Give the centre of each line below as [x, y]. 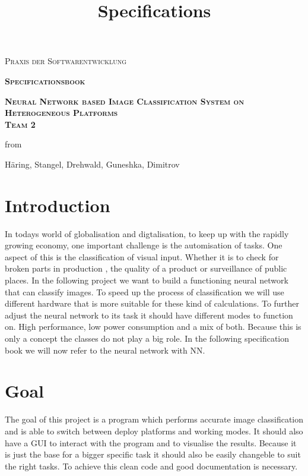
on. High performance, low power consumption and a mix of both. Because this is [153, 327]
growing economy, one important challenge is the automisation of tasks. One [144, 245]
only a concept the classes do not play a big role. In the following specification [147, 338]
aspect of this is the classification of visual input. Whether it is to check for [142, 256]
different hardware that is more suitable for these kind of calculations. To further [152, 303]
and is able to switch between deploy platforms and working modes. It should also [154, 431]
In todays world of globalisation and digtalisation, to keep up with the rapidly [147, 233]
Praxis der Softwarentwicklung [66, 61]
